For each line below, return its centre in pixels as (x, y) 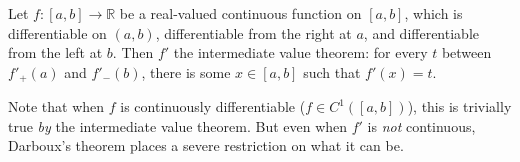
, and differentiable (421, 32)
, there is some (186, 71)
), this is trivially (459, 106)
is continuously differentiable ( (213, 106)
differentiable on (57, 32)
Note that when (56, 106)
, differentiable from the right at (253, 32)
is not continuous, (421, 125)
